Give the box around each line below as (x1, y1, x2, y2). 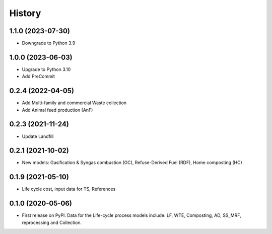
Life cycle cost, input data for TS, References (22, 186, 116, 192)
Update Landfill (22, 133, 54, 139)
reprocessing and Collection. (22, 219, 82, 225)
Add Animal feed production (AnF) (22, 107, 93, 113)
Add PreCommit (22, 73, 55, 80)
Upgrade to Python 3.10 (22, 66, 71, 72)
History (9, 8, 41, 19)
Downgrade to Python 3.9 (22, 40, 76, 46)
